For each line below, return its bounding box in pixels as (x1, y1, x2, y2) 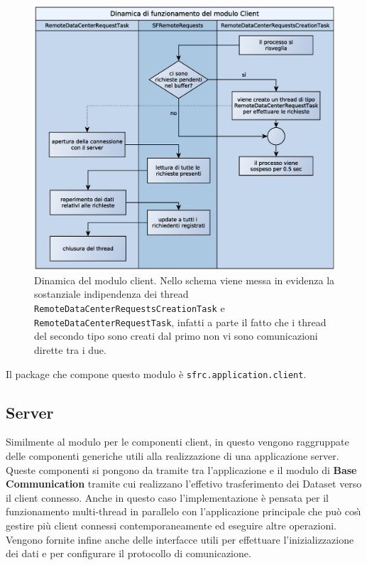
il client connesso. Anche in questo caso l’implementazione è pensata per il (6, 490, 329, 505)
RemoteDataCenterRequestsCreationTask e (34, 301, 225, 316)
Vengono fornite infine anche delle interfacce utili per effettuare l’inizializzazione (6, 532, 354, 547)
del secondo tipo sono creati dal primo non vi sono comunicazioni (34, 328, 318, 343)
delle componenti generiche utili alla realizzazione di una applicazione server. (6, 448, 339, 463)
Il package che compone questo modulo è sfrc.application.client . (6, 366, 307, 381)
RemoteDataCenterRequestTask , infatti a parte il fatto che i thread (34, 314, 327, 329)
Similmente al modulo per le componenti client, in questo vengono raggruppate (6, 434, 349, 449)
